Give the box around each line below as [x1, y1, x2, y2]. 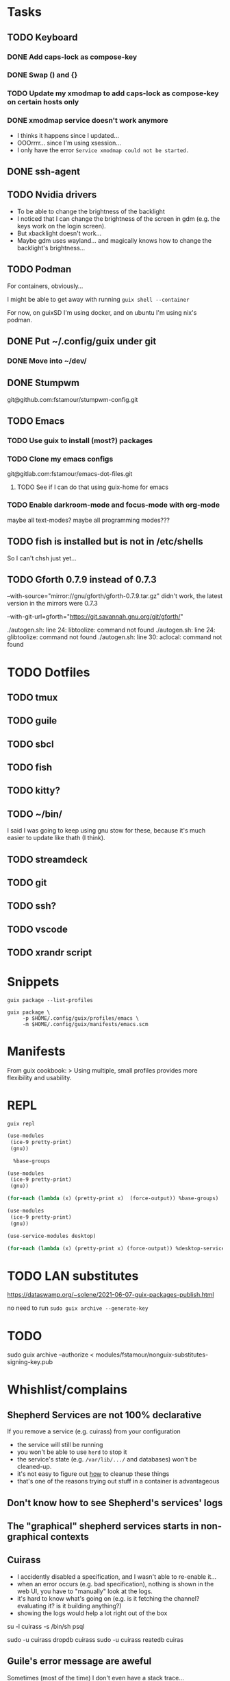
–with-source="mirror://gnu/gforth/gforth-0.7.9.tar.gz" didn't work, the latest [7, 592, 223, 600]
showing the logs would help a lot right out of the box [16, 1609, 168, 1617]
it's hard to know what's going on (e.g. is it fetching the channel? [16, 1594, 200, 1602]
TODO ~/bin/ [7, 808, 63, 820]
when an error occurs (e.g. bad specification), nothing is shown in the [16, 1579, 214, 1588]
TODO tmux [7, 691, 58, 703]
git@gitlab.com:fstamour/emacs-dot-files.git [7, 470, 133, 478]
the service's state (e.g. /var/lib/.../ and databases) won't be [16, 1455, 197, 1464]
